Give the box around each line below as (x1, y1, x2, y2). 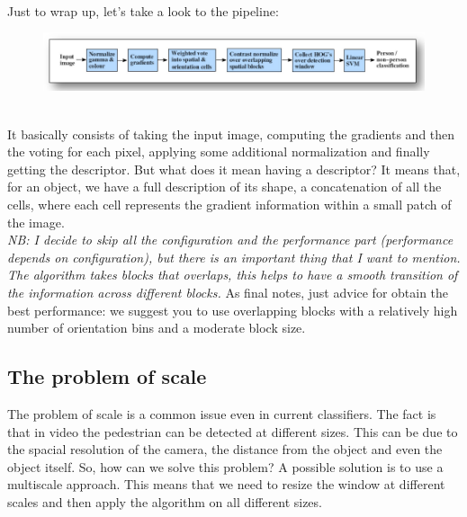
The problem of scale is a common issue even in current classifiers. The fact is (7, 405, 436, 423)
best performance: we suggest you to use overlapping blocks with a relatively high (7, 300, 458, 319)
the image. (7, 212, 65, 231)
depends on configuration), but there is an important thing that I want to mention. (7, 247, 461, 266)
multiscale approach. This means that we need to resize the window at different (7, 475, 445, 494)
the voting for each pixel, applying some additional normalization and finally (7, 142, 430, 161)
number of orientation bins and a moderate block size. (7, 318, 306, 337)
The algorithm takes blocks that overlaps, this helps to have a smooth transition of (7, 265, 458, 284)
